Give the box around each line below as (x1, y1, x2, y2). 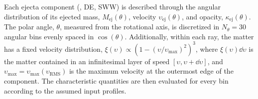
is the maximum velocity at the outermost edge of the (69, 66, 234, 76)
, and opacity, (181, 11, 223, 21)
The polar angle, (4, 21, 54, 32)
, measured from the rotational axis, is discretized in (60, 21, 220, 32)
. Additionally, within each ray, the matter (125, 31, 254, 41)
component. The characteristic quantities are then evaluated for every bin (4, 75, 229, 86)
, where (195, 43, 218, 54)
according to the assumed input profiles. (4, 85, 127, 96)
